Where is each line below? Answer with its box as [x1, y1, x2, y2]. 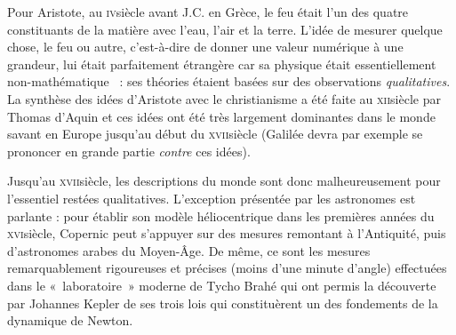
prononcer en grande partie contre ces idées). [7, 141, 251, 160]
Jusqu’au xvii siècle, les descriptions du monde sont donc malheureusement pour [7, 171, 441, 190]
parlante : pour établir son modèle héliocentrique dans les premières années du [7, 206, 435, 225]
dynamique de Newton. [7, 311, 133, 330]
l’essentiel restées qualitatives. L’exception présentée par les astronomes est [7, 188, 416, 207]
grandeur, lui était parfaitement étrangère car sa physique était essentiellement [7, 54, 436, 73]
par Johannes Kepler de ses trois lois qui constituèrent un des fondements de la [7, 293, 438, 312]
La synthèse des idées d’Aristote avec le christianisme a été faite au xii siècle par [7, 89, 441, 108]
